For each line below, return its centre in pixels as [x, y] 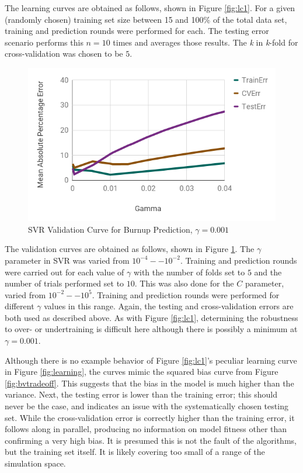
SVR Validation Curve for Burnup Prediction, [110, 229]
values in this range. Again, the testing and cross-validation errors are [169, 306]
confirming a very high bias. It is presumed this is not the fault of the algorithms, [151, 440]
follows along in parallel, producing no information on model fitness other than [146, 429]
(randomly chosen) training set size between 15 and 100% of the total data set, [146, 19]
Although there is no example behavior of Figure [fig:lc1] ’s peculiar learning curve [151, 360]
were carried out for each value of [65, 272]
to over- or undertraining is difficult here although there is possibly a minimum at [151, 329]
